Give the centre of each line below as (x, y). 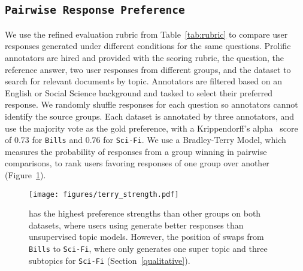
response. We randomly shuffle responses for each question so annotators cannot (151, 104)
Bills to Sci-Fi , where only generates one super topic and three (148, 248)
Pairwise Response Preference (95, 10)
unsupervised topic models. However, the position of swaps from (146, 237)
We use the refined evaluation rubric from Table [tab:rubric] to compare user (146, 34)
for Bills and (57, 140)
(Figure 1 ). (25, 174)
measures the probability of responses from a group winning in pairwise (136, 151)
